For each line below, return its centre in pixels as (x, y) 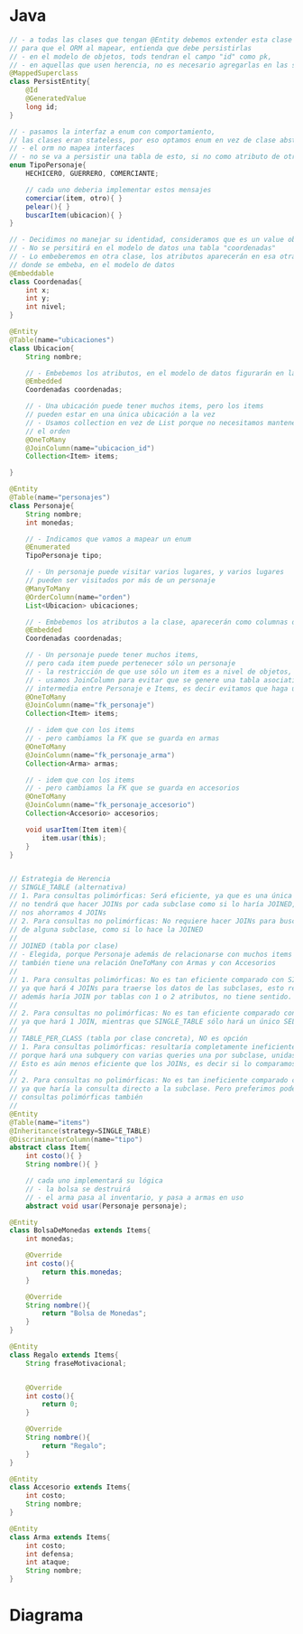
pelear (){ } (48, 207)
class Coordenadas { (46, 282)
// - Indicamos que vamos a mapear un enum (109, 539)
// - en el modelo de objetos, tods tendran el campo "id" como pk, (141, 56)
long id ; (42, 107)
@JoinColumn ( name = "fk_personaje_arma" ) (101, 755)
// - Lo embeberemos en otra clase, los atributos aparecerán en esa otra (153, 257)
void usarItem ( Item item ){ (76, 830)
